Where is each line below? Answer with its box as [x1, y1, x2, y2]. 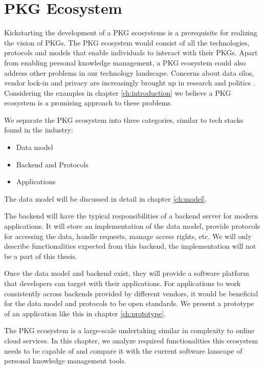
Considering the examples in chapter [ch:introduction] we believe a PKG [4, 87, 231, 98]
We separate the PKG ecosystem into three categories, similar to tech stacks [4, 114, 244, 125]
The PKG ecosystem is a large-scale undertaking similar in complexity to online [4, 325, 255, 336]
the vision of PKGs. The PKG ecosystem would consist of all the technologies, [4, 37, 250, 48]
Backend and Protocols [16, 159, 89, 169]
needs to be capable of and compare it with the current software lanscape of [4, 345, 243, 356]
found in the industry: [4, 124, 73, 135]
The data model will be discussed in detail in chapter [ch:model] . [4, 193, 207, 204]
